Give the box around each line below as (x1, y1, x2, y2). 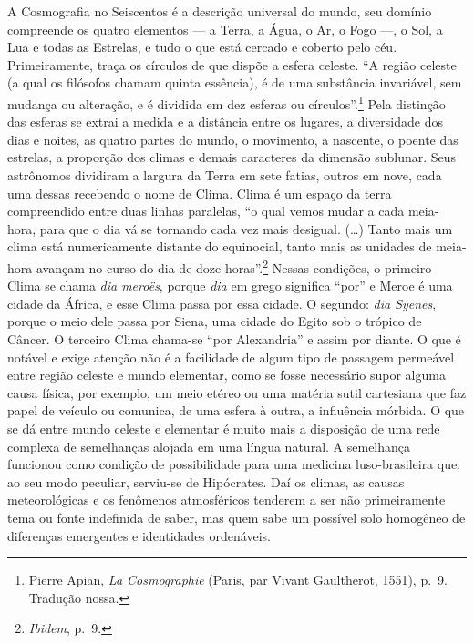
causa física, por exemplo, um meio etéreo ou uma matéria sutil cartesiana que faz (7, 383, 467, 402)
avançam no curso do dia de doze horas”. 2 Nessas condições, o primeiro (36, 255, 432, 277)
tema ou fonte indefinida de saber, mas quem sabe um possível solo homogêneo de (7, 507, 466, 526)
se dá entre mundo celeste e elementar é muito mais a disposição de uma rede (7, 418, 440, 437)
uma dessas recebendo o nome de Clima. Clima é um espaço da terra (7, 183, 392, 202)
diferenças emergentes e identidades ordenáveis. (7, 526, 271, 545)
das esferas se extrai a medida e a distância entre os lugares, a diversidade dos (7, 112, 443, 131)
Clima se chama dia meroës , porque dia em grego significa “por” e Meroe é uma (7, 276, 453, 295)
